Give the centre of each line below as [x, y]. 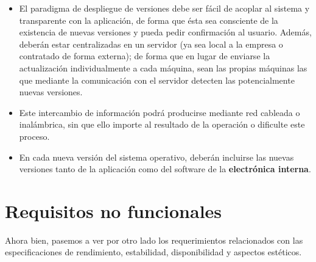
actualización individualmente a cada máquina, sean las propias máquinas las [163, 67]
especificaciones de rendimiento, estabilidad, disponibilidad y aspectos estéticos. [153, 252]
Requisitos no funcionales [114, 210]
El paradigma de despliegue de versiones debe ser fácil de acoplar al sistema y [164, 8]
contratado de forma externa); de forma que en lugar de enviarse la [145, 56]
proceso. [34, 136]
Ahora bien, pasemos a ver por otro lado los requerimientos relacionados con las [154, 240]
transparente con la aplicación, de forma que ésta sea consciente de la [149, 20]
